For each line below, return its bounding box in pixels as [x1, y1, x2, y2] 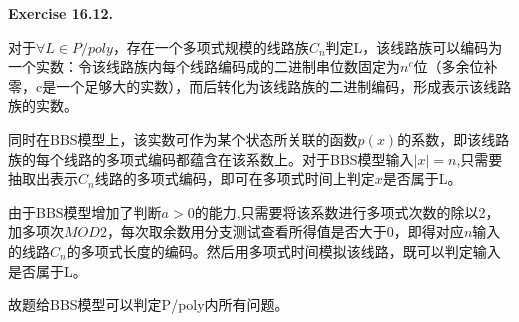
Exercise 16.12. [8, 3, 113, 23]
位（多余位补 [413, 56, 498, 77]
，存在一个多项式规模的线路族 [112, 36, 309, 57]
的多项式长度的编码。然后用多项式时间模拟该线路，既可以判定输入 [66, 240, 501, 261]
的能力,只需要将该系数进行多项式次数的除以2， [194, 201, 500, 222]
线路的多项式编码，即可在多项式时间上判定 [94, 168, 375, 189]
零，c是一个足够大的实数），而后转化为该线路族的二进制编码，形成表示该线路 [8, 75, 512, 96]
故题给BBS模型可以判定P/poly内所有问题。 [8, 294, 289, 315]
